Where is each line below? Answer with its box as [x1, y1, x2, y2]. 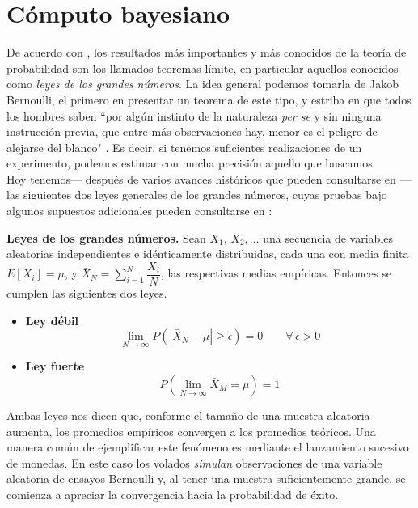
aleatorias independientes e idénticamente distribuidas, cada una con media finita [6, 245, 409, 262]
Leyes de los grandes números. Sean [6, 229, 206, 246]
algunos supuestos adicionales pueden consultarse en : [6, 202, 272, 219]
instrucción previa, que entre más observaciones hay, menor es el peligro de [6, 123, 378, 140]
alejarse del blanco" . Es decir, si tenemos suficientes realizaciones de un [6, 138, 362, 155]
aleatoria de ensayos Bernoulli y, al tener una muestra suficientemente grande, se [6, 470, 406, 487]
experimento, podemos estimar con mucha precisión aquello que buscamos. [6, 155, 376, 171]
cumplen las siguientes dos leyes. [6, 284, 167, 301]
